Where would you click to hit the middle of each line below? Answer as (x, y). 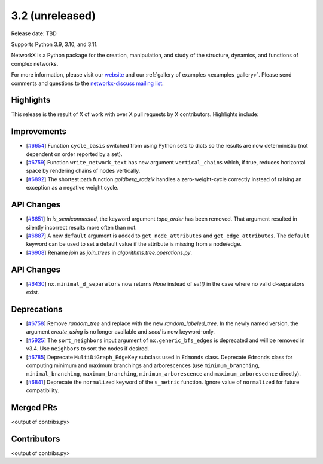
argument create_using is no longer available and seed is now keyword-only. (121, 332)
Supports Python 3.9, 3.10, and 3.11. (54, 44)
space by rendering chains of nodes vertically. (83, 171)
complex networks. (35, 63)
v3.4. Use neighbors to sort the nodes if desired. (88, 349)
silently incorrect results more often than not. (81, 227)
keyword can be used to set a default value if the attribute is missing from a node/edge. (134, 244)
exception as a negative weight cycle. (72, 188)
